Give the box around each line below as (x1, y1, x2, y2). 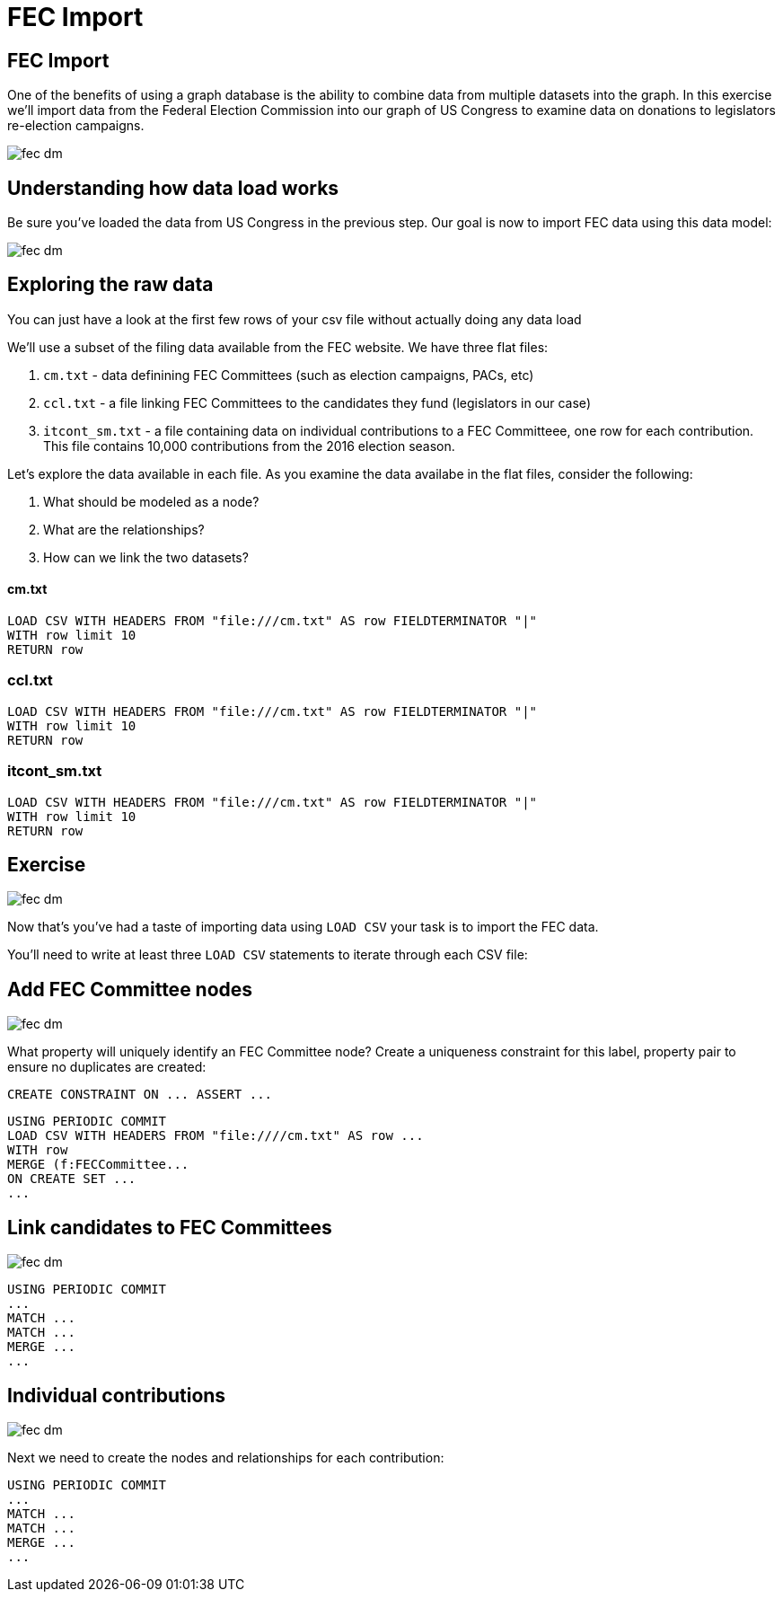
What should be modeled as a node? (43, 493, 260, 509)
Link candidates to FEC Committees (7, 1215, 332, 1239)
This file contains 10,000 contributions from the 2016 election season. (43, 437, 455, 454)
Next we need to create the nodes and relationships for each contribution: (7, 1449, 444, 1465)
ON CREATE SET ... (7, 1171, 136, 1187)
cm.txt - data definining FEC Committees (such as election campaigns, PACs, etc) (43, 367, 534, 383)
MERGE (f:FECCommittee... (7, 1157, 189, 1172)
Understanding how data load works (7, 176, 339, 199)
